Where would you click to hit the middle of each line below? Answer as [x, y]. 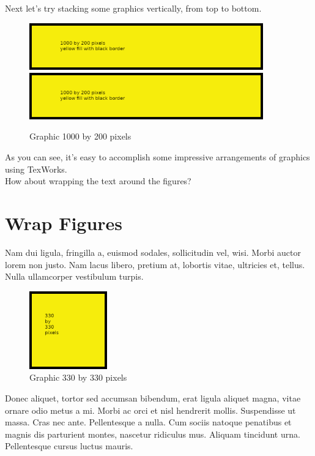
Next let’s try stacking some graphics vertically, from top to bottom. [133, 8]
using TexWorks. [36, 169]
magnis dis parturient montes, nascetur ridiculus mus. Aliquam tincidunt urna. [153, 434]
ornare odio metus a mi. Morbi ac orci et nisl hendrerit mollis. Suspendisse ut [150, 410]
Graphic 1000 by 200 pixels [80, 136]
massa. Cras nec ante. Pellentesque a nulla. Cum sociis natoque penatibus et [148, 422]
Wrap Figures [64, 222]
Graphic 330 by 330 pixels [78, 377]
